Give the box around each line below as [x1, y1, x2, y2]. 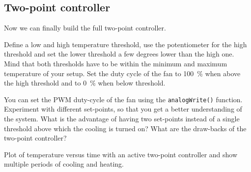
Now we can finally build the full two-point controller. [4, 23, 166, 33]
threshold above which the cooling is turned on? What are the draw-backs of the [4, 123, 247, 133]
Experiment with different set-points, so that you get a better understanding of [4, 104, 242, 114]
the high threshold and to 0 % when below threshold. [4, 78, 166, 88]
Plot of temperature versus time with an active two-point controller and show [4, 149, 238, 159]
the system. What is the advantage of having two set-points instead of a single [4, 114, 240, 124]
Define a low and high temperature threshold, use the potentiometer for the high [4, 39, 247, 49]
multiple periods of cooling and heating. [4, 159, 124, 169]
